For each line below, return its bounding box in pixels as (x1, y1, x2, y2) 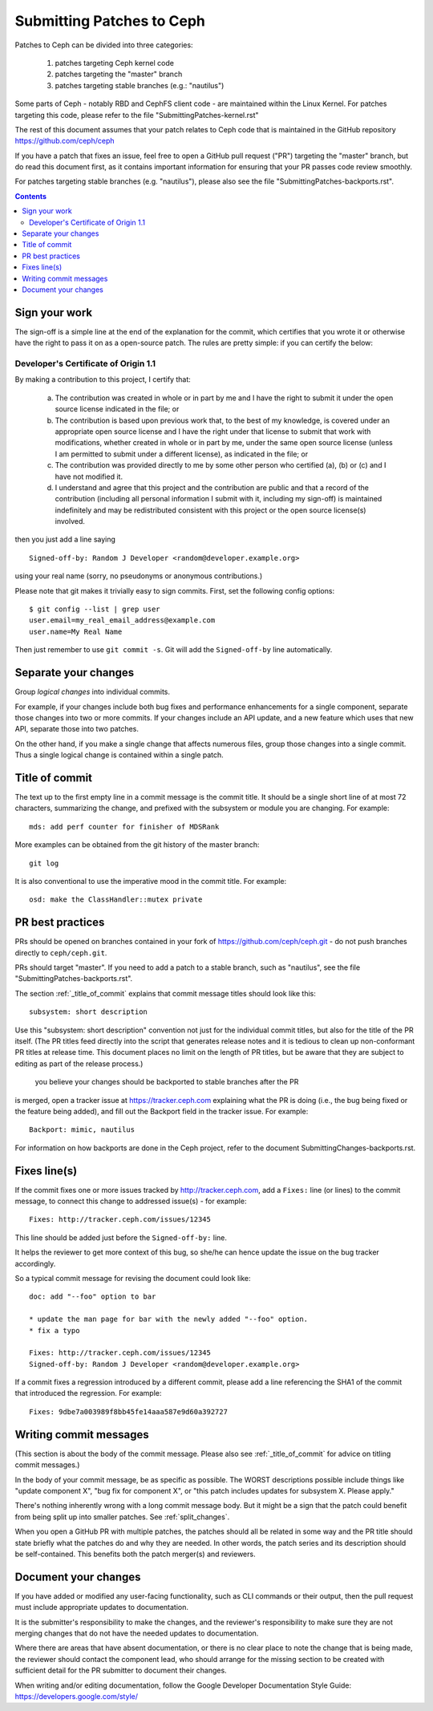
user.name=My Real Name (29, 626, 123, 636)
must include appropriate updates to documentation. (14, 1603, 188, 1612)
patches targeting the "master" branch (55, 69, 183, 79)
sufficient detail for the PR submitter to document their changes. (14, 1665, 228, 1676)
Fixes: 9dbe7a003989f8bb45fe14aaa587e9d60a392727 (29, 1407, 229, 1416)
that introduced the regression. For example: (14, 1389, 162, 1398)
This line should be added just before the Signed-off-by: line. (14, 1232, 228, 1243)
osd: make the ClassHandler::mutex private (29, 895, 203, 904)
